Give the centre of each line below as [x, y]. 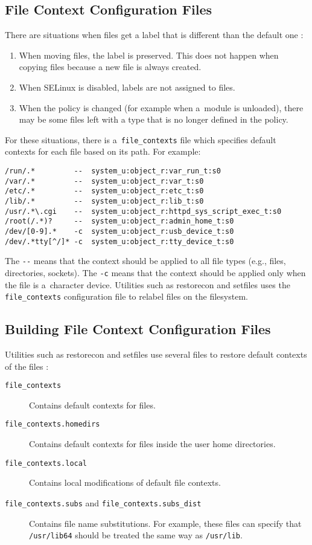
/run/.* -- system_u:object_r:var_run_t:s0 [113, 171]
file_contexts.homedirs [53, 424]
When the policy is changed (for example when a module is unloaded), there [161, 107]
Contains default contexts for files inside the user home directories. [152, 444]
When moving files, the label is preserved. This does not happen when [149, 55]
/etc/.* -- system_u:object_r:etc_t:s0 [104, 191]
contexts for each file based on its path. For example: [103, 151]
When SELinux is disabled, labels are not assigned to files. [127, 87]
